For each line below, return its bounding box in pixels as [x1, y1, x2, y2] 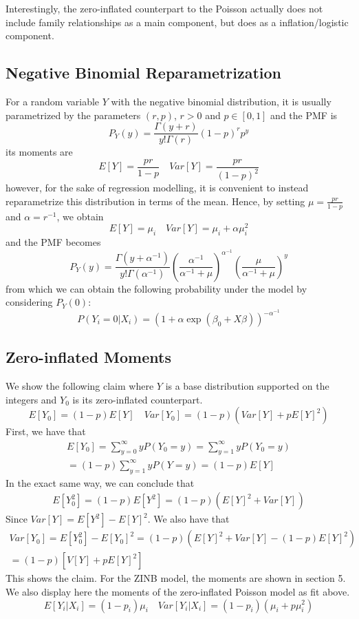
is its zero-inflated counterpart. [72, 392, 203, 406]
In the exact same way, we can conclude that [6, 475, 195, 490]
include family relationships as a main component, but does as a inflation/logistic [6, 14, 349, 29]
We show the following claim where [6, 379, 154, 393]
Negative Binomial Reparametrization [6, 62, 282, 83]
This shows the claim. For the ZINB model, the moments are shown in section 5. [6, 571, 346, 585]
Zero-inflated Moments [6, 346, 171, 368]
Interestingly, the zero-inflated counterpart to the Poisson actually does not [6, 1, 323, 15]
